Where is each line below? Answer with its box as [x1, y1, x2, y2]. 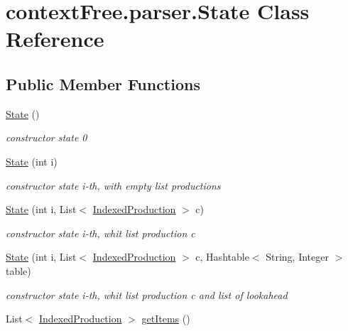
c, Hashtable [195, 249, 249, 264]
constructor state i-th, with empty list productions [6, 178, 221, 192]
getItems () [141, 311, 190, 326]
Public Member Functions [6, 72, 200, 94]
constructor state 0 [6, 130, 87, 145]
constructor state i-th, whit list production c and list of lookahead [6, 287, 288, 302]
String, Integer [266, 249, 329, 264]
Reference [6, 24, 104, 53]
